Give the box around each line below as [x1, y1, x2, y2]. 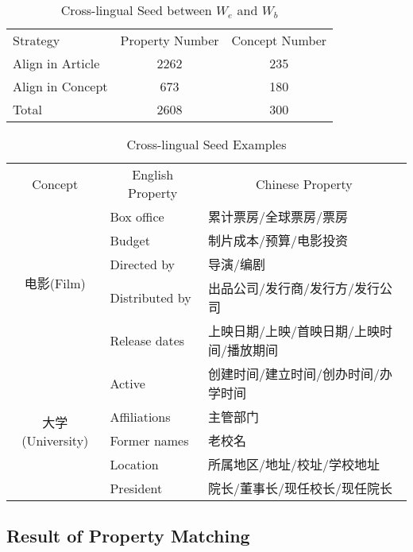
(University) [21, 430, 89, 450]
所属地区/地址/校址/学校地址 [207, 455, 380, 473]
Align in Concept [13, 77, 108, 95]
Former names [110, 430, 189, 450]
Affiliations [110, 407, 171, 426]
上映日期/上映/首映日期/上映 [207, 322, 380, 340]
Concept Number [231, 31, 327, 49]
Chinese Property [256, 174, 353, 193]
